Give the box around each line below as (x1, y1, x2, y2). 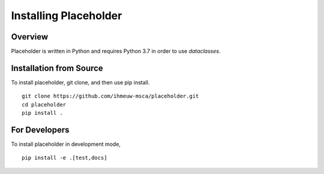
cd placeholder (22, 101, 67, 108)
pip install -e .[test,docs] (22, 154, 107, 161)
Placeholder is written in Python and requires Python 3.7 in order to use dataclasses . (11, 48, 221, 55)
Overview (11, 32, 49, 42)
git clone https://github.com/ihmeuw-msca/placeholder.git (22, 93, 199, 100)
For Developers (11, 124, 70, 135)
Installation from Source (11, 63, 103, 73)
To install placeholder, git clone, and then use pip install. (11, 78, 150, 86)
